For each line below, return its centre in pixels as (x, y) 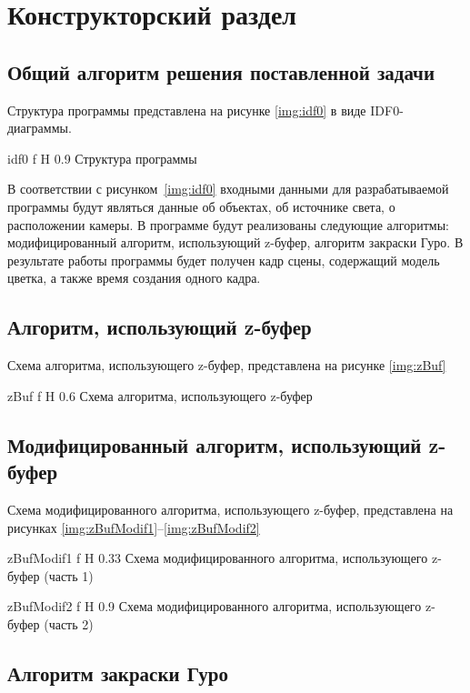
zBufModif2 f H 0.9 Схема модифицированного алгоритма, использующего (215, 606)
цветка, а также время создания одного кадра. (134, 278)
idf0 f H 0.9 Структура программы (102, 158)
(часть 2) (69, 623)
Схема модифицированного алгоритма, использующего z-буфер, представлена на (230, 509)
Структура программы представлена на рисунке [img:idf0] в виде (187, 110)
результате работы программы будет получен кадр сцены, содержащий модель (224, 260)
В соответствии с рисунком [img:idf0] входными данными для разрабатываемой (228, 189)
